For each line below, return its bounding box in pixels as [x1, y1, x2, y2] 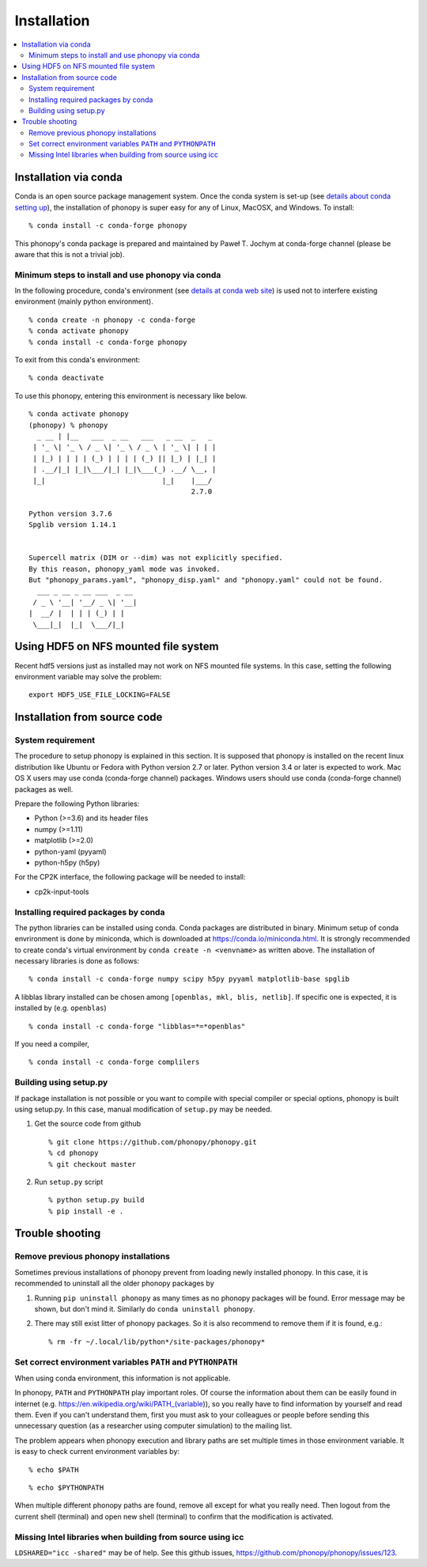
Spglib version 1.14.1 [28, 520, 117, 529]
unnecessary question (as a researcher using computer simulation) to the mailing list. [14, 1421, 293, 1431]
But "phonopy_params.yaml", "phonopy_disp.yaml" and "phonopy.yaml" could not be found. [28, 576, 384, 585]
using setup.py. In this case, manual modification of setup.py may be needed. [14, 1104, 273, 1114]
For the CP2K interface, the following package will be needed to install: [14, 872, 246, 882]
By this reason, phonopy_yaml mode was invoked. [28, 564, 221, 573]
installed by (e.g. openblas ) [14, 1003, 107, 1012]
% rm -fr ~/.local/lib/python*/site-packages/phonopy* [48, 1337, 266, 1346]
